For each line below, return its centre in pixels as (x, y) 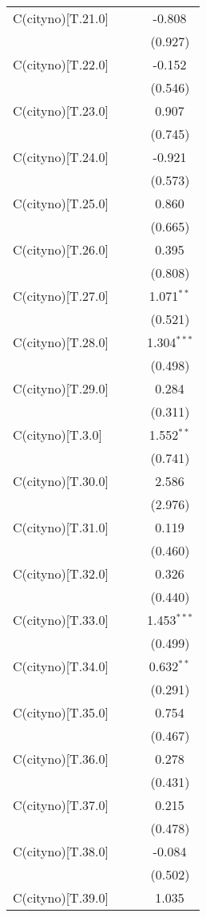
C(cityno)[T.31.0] (61, 527)
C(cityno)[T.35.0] (61, 712)
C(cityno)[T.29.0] (61, 388)
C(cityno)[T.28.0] (61, 342)
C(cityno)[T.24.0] (61, 157)
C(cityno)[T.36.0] (61, 759)
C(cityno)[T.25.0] (61, 203)
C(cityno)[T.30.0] (61, 481)
